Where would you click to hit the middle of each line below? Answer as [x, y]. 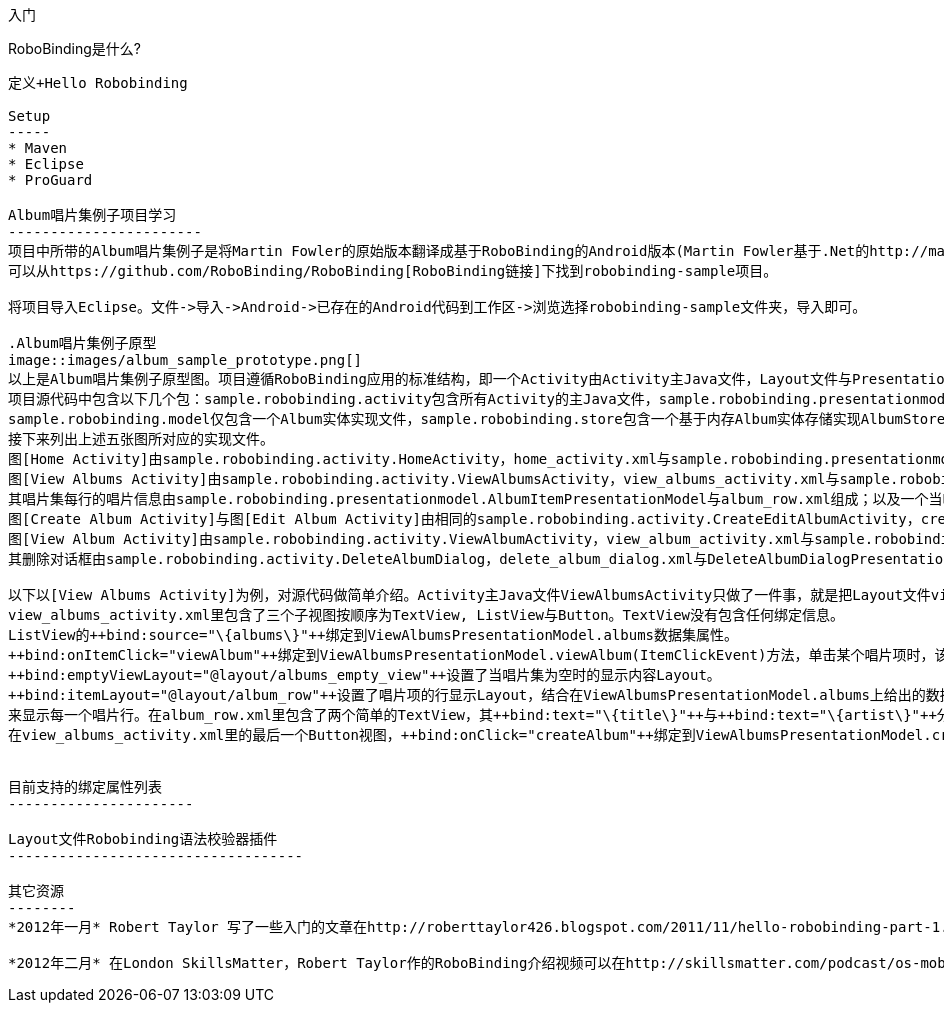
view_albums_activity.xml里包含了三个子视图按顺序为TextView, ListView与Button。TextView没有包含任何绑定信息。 [426, 615]
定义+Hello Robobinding [98, 83]
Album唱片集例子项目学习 [92, 215]
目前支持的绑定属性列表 [85, 787]
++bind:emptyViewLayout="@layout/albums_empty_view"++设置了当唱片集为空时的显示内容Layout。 [364, 675]
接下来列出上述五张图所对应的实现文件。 [141, 439]
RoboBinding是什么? [74, 48]
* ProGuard [50, 180]
